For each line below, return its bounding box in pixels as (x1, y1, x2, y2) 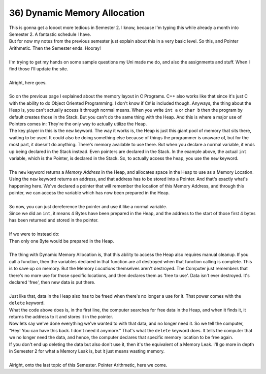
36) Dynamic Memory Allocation (9, 7, 145, 18)
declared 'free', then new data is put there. (9, 280, 96, 285)
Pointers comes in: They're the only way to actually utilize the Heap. (9, 121, 147, 127)
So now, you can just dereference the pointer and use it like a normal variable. (9, 203, 167, 209)
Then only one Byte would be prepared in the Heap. (9, 238, 114, 244)
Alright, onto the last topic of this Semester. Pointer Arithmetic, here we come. (9, 362, 167, 368)
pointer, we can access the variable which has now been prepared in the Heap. (9, 189, 170, 195)
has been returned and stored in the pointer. (9, 217, 99, 223)
